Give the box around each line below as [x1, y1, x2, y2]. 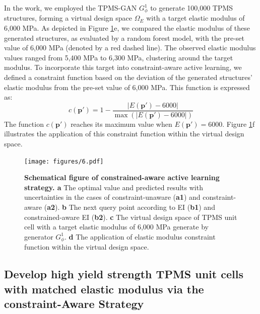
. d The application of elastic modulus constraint [64, 231, 216, 242]
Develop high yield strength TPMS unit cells [4, 266, 243, 282]
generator [24, 231, 53, 242]
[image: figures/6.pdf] [24, 158, 104, 165]
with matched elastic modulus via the [4, 281, 204, 296]
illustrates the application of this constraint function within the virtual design [4, 128, 244, 139]
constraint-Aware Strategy [4, 296, 144, 311]
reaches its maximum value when [71, 118, 172, 129]
